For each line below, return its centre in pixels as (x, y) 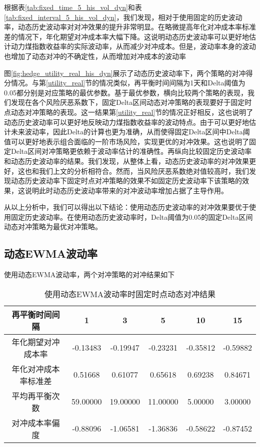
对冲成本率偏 (36, 423)
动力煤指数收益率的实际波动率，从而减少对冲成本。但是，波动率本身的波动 (133, 46)
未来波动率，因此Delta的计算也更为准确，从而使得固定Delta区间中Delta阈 (130, 132)
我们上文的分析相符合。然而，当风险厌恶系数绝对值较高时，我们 (144, 171)
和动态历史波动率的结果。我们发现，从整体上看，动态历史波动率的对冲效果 (126, 161)
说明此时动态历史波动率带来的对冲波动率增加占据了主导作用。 (126, 190)
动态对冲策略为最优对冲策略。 (53, 226)
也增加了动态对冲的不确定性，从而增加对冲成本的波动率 (95, 56)
